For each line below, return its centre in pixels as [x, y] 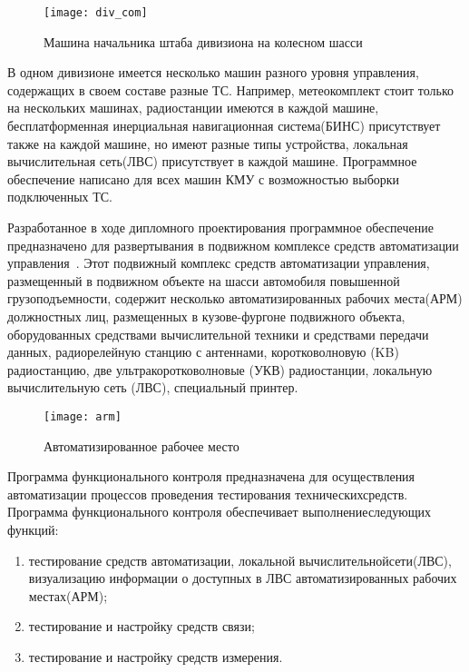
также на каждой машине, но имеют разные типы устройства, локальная [208, 143]
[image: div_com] [96, 13]
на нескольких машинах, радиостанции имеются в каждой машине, [193, 108]
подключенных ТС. [60, 197]
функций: [33, 529]
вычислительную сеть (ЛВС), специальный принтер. [153, 387]
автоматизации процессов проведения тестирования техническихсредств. [208, 494]
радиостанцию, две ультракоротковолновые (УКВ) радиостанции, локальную [220, 369]
